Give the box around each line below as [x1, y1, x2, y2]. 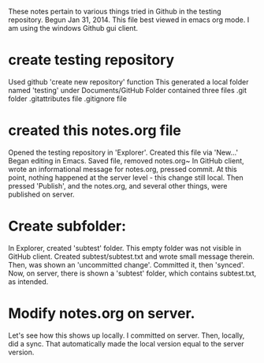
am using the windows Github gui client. [8, 24, 138, 32]
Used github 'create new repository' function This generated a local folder [8, 77, 249, 86]
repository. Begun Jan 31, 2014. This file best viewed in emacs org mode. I [8, 15, 250, 24]
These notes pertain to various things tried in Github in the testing [8, 7, 222, 16]
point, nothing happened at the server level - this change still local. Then [8, 173, 244, 182]
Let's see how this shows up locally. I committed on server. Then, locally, [8, 331, 245, 340]
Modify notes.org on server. [8, 305, 195, 322]
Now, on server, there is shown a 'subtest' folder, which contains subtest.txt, [8, 268, 257, 278]
